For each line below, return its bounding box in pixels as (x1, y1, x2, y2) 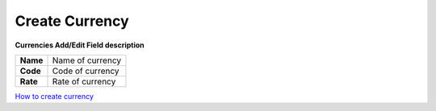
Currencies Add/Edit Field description (15, 40, 145, 50)
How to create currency (15, 91, 94, 101)
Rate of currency (52, 76, 116, 87)
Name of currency (52, 55, 121, 66)
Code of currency (52, 65, 119, 76)
